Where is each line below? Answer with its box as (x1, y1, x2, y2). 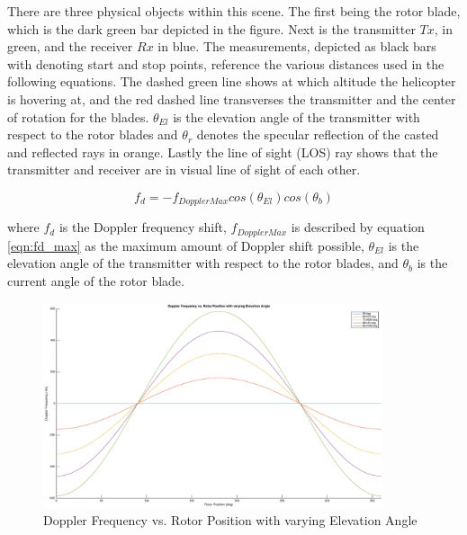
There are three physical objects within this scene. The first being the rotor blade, (7, 2, 461, 20)
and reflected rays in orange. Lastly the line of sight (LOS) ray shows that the (7, 142, 438, 161)
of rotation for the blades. (7, 107, 149, 126)
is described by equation (291, 218, 425, 236)
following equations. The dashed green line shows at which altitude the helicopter (7, 72, 456, 91)
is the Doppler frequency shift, (58, 218, 227, 236)
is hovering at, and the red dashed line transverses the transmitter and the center (7, 89, 456, 108)
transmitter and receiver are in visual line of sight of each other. (7, 160, 361, 179)
